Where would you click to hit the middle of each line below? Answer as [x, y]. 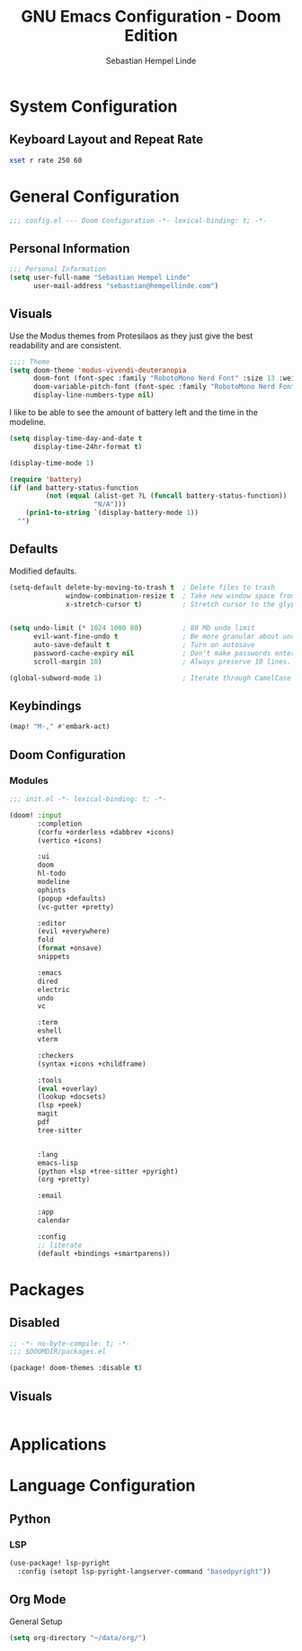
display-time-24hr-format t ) [88, 447]
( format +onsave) [70, 948]
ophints [52, 890]
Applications [58, 1444]
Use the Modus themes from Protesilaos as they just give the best [131, 336]
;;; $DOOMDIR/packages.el [58, 1352]
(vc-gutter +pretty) [76, 907]
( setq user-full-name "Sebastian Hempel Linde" [100, 278]
